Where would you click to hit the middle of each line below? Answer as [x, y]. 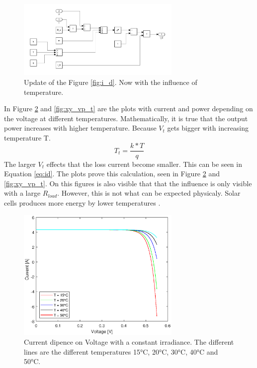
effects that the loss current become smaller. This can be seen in [144, 164]
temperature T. [27, 137]
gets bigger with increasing [208, 128]
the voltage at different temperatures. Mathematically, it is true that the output [126, 118]
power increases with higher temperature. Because [80, 128]
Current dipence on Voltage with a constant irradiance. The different [129, 342]
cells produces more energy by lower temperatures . [82, 202]
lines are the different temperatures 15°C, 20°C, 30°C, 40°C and [121, 351]
